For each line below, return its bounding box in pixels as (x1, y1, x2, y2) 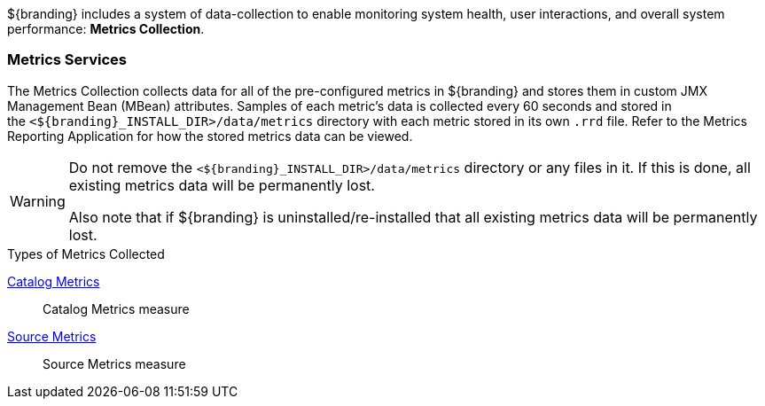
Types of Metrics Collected (7, 246, 165, 262)
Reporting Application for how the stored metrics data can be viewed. (7, 128, 413, 144)
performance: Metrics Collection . (7, 21, 205, 36)
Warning (10, 191, 66, 210)
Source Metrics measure (43, 355, 186, 371)
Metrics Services (7, 51, 127, 69)
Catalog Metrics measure (43, 301, 190, 316)
